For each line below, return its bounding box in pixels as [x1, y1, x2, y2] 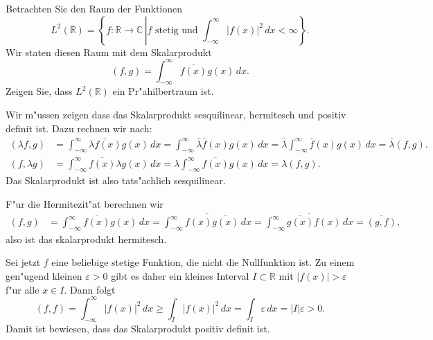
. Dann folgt [64, 282, 116, 296]
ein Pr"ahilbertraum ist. [112, 84, 214, 98]
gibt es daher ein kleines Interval [111, 269, 249, 283]
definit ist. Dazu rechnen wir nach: [6, 120, 152, 135]
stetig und [155, 25, 198, 35]
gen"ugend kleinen [6, 269, 82, 283]
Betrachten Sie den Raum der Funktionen [6, 1, 183, 15]
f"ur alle [6, 282, 39, 296]
